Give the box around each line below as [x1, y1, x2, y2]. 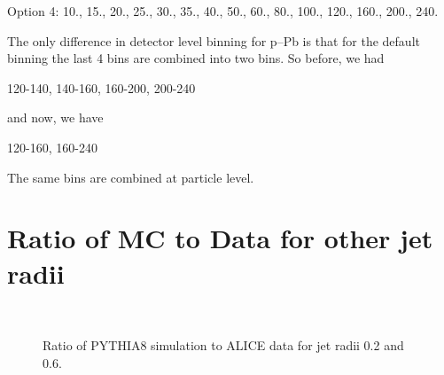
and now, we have [7, 108, 104, 127]
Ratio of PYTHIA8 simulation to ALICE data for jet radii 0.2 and [43, 336, 404, 355]
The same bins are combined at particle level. [7, 168, 254, 186]
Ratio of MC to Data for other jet [7, 220, 433, 256]
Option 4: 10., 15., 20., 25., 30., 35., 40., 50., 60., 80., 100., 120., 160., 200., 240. [7, 2, 439, 20]
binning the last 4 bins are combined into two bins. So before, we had [7, 49, 385, 67]
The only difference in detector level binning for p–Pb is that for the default [7, 31, 420, 50]
